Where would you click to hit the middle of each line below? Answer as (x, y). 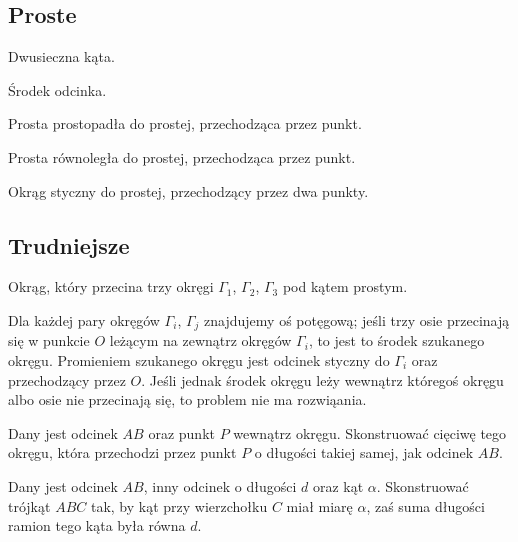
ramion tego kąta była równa (97, 525)
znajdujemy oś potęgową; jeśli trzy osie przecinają (357, 319)
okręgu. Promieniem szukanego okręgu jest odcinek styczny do (199, 360)
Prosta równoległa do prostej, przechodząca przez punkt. (182, 156)
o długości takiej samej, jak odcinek (364, 452)
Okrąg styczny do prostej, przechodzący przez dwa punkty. (188, 190)
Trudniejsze (69, 244)
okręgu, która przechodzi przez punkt (122, 452)
